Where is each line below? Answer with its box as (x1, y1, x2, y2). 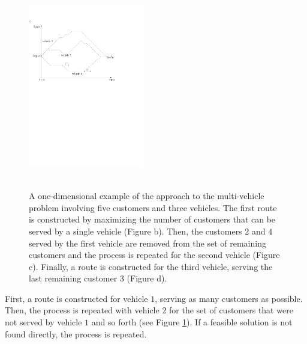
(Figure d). (127, 272, 167, 284)
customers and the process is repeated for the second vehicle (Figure (29, 248, 280, 261)
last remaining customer (29, 272, 118, 284)
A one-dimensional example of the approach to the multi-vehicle (29, 189, 264, 202)
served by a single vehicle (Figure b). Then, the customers (29, 224, 242, 237)
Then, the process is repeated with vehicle (5, 304, 159, 316)
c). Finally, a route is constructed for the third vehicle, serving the (29, 260, 273, 272)
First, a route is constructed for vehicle (5, 292, 148, 304)
